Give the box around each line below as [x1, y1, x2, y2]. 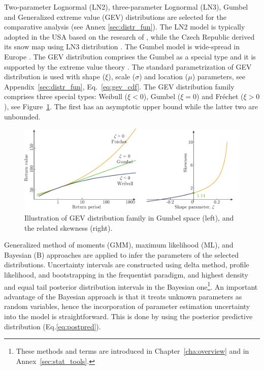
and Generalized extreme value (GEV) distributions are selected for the [4, 11, 226, 22]
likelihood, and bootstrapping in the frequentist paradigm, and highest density [4, 269, 248, 280]
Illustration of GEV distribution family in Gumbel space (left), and [24, 212, 234, 223]
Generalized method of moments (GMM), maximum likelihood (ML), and [4, 239, 234, 250]
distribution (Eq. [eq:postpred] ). [4, 321, 101, 331]
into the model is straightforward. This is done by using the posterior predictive [4, 311, 253, 321]
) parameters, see [192, 71, 246, 82]
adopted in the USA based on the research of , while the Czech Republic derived [4, 31, 255, 42]
